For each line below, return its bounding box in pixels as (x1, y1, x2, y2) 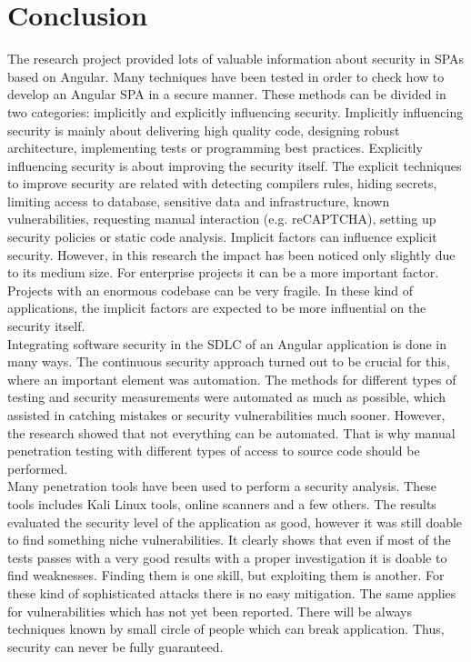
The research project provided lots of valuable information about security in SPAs (7, 49, 465, 68)
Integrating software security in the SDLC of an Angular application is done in (7, 334, 447, 353)
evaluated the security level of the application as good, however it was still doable (7, 512, 463, 531)
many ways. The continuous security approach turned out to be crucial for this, (7, 352, 450, 371)
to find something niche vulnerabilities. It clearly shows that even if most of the (7, 530, 451, 549)
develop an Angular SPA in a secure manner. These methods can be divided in (7, 85, 446, 104)
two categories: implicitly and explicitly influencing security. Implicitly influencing (7, 102, 464, 121)
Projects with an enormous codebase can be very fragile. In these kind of (7, 280, 413, 299)
